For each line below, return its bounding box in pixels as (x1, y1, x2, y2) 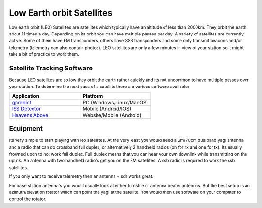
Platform (82, 92, 103, 99)
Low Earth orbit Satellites (9, 7, 113, 18)
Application (12, 92, 40, 99)
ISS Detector (12, 105, 41, 112)
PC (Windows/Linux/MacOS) (82, 99, 148, 105)
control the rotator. (9, 196, 47, 202)
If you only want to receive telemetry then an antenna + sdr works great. (9, 173, 154, 179)
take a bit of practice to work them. (9, 52, 80, 57)
